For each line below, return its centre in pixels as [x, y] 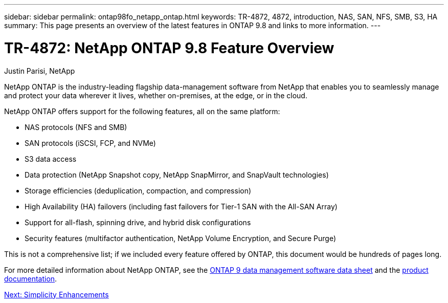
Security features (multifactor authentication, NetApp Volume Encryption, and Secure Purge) [181, 238]
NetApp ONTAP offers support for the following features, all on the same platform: [142, 111]
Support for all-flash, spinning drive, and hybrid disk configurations [138, 222]
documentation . [31, 278]
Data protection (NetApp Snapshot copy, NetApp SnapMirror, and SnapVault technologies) [177, 175]
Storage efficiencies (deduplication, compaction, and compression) [138, 190]
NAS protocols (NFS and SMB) [76, 127]
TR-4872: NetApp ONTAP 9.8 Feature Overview [169, 48]
